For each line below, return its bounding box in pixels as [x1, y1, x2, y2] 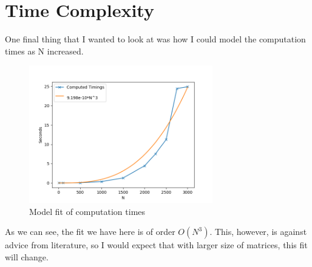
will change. [5, 250, 49, 263]
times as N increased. [5, 44, 84, 57]
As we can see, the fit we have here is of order [5, 225, 175, 238]
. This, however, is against [209, 225, 307, 238]
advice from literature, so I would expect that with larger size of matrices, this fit [5, 239, 308, 251]
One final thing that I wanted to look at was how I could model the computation [5, 33, 306, 45]
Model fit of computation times [29, 205, 146, 217]
